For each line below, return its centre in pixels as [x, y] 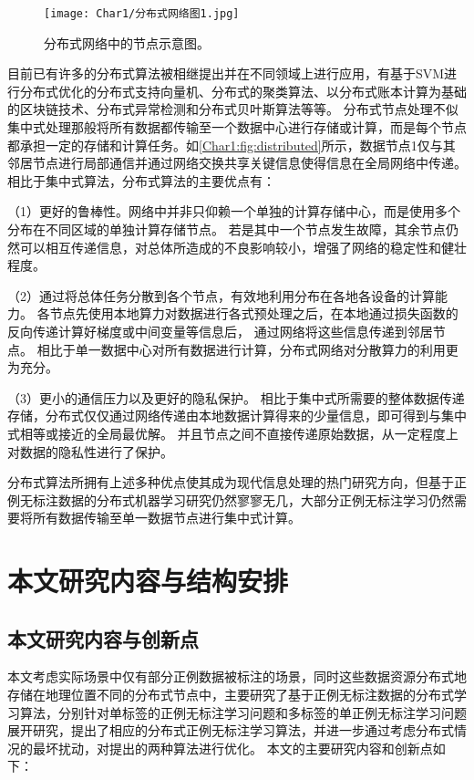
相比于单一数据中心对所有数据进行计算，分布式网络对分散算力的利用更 [247, 349]
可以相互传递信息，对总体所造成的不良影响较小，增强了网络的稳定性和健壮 [243, 247]
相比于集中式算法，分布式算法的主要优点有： [141, 180]
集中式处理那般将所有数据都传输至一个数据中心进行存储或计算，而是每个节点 [237, 127]
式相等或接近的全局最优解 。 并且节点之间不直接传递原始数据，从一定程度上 [233, 433]
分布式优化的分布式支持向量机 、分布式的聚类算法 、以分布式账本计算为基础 [243, 91]
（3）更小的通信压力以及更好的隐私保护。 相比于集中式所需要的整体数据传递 [236, 397]
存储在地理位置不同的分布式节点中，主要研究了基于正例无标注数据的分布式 [231, 695]
